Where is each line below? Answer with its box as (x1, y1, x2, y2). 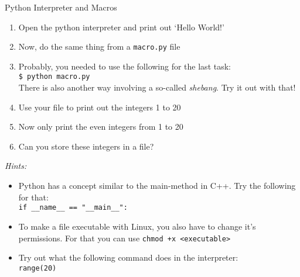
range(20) (18, 264, 57, 272)
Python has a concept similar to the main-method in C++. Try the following (18, 179, 296, 192)
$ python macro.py (18, 72, 90, 81)
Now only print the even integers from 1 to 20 (18, 120, 183, 133)
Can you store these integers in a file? (18, 140, 154, 152)
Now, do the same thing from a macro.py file (18, 40, 180, 53)
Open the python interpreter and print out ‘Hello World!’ (18, 20, 224, 33)
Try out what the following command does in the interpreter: (18, 251, 238, 264)
